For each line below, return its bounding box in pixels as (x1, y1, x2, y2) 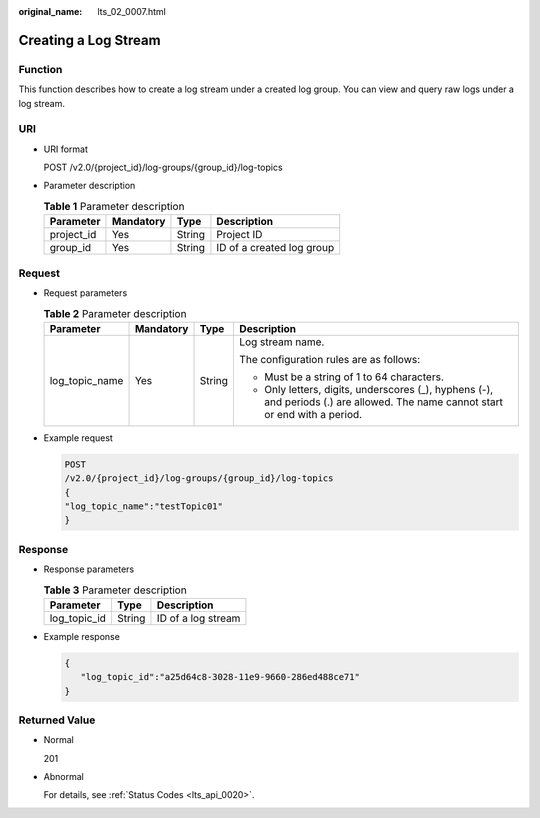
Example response (43, 630, 120, 642)
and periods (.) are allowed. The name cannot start (264, 395, 504, 409)
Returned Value (18, 713, 96, 727)
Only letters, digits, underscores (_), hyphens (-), (264, 382, 494, 396)
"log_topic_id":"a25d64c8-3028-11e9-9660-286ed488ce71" (80, 671, 360, 683)
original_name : (18, 6, 83, 17)
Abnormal (43, 771, 84, 783)
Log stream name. (239, 335, 325, 349)
